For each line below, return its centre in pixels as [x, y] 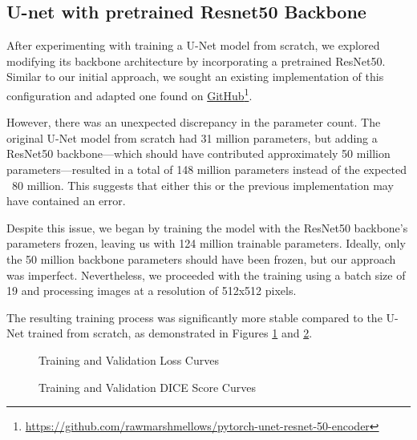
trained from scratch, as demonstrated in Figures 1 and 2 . [170, 333]
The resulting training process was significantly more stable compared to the [194, 317]
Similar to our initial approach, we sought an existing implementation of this [195, 77]
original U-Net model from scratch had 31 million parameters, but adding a [192, 137]
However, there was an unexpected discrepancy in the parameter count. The [194, 122]
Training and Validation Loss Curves [129, 359]
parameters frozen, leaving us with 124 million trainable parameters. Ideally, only [206, 243]
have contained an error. [66, 201]
